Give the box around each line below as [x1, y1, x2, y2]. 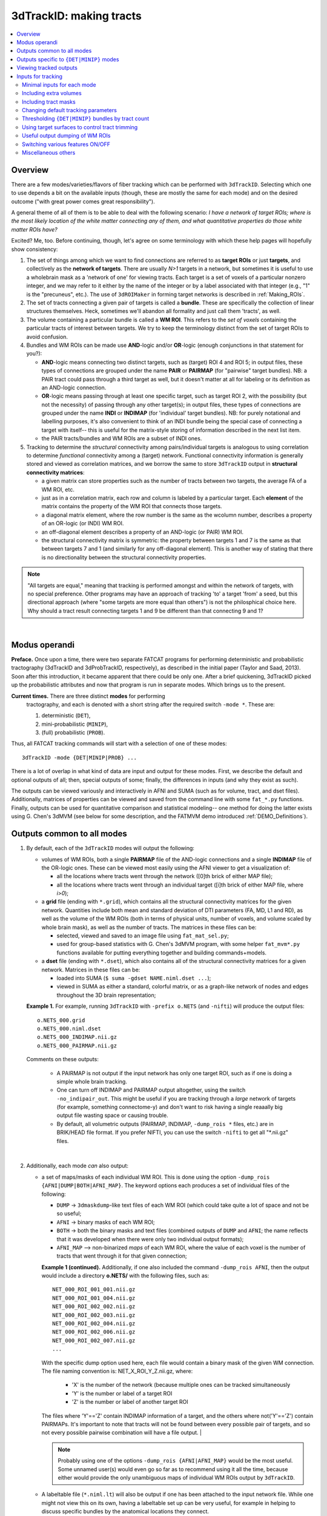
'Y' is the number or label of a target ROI [71, 1389, 173, 1397]
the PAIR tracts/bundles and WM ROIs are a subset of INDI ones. [41, 435, 202, 442]
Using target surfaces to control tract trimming [22, 123, 138, 130]
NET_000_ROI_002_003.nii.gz [52, 1312, 136, 1318]
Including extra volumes [22, 90, 82, 97]
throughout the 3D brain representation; [56, 991, 156, 999]
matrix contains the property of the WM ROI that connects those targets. [41, 503, 222, 510]
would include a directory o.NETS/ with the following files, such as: [41, 1272, 210, 1280]
